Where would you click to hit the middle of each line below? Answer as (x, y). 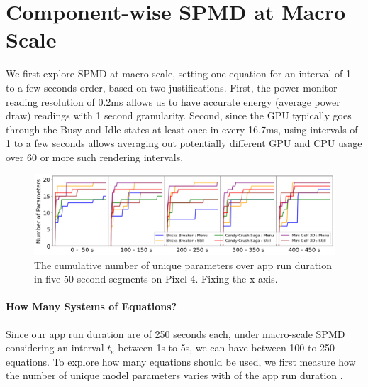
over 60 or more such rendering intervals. (95, 157)
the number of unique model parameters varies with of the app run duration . (174, 375)
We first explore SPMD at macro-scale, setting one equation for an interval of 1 (178, 73)
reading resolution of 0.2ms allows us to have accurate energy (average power (173, 101)
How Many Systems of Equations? (91, 306)
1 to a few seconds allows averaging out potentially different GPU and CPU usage (184, 143)
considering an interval (55, 348)
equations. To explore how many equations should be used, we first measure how (181, 361)
